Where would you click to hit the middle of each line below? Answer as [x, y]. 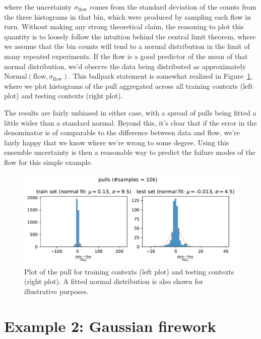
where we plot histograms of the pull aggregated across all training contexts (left [129, 86]
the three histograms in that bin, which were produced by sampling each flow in [127, 16]
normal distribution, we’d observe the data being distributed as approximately [125, 66]
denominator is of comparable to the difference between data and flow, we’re [122, 132]
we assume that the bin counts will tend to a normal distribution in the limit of [127, 46]
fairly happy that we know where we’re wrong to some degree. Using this [117, 142]
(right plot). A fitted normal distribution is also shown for [114, 281]
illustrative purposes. [56, 291]
